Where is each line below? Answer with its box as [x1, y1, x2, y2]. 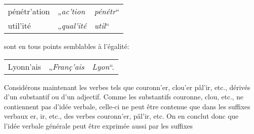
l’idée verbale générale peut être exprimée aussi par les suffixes [4, 120, 193, 131]
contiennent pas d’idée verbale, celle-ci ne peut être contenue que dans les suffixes [4, 101, 251, 111]
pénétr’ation [8, 5, 50, 17]
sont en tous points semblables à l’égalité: [4, 41, 129, 51]
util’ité [8, 20, 31, 31]
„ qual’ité [57, 20, 87, 31]
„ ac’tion [57, 5, 85, 17]
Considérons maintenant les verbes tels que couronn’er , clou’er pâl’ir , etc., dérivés [4, 82, 251, 92]
